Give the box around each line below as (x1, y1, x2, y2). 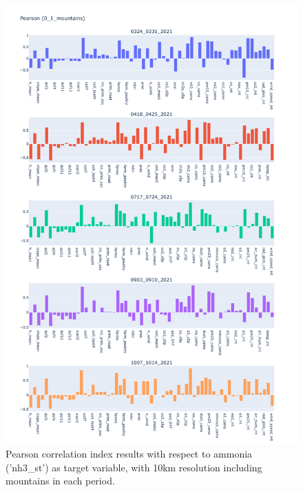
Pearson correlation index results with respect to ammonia (6, 447, 253, 461)
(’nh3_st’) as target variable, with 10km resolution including (6, 460, 262, 474)
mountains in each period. (6, 473, 115, 488)
